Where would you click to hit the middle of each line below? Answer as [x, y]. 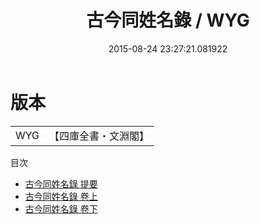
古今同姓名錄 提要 [61, 183]
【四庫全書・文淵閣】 [99, 136]
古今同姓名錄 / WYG [168, 20]
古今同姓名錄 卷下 [61, 208]
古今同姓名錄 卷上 [61, 196]
